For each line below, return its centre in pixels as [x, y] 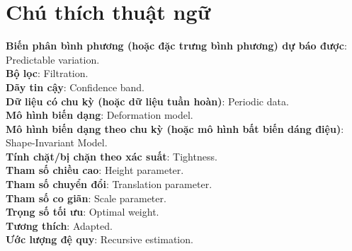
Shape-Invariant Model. [57, 142]
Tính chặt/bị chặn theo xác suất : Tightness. [112, 156]
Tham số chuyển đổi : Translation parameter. [109, 184]
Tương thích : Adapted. [59, 225]
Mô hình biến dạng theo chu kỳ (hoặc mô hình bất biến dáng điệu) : [175, 128]
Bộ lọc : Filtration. [47, 73]
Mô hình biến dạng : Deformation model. [100, 115]
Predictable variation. [53, 59]
